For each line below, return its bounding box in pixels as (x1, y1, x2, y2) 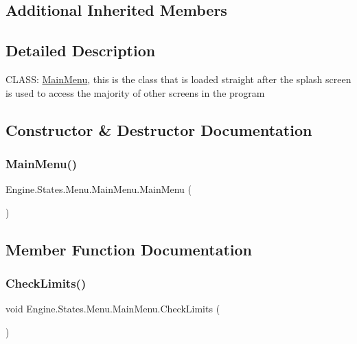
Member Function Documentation (5, 238, 253, 260)
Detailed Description (5, 40, 156, 61)
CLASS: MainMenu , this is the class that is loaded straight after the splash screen (5, 71, 352, 86)
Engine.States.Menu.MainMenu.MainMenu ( (5, 182, 192, 196)
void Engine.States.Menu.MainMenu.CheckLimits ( (5, 301, 220, 316)
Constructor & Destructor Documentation (5, 119, 312, 140)
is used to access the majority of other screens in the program (5, 85, 265, 100)
